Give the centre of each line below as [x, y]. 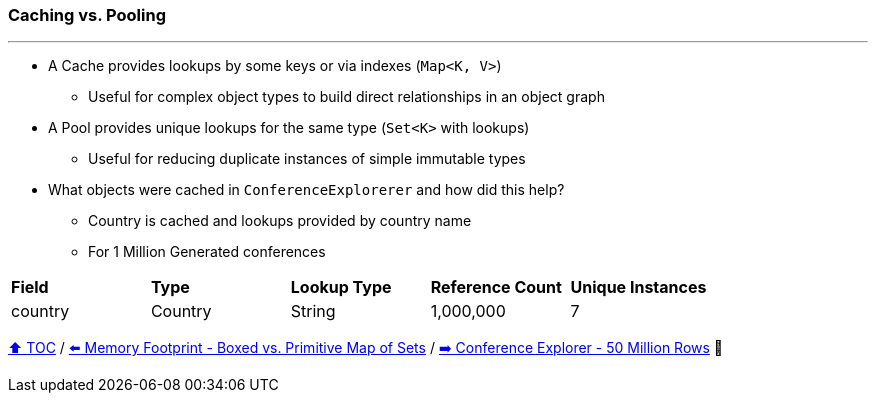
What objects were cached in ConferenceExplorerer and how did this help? [306, 190]
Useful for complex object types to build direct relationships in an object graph [346, 97]
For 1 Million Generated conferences [207, 252]
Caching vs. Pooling [87, 15]
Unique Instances [638, 287]
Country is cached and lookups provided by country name [280, 221]
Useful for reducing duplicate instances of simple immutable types [307, 159]
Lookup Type [341, 287]
